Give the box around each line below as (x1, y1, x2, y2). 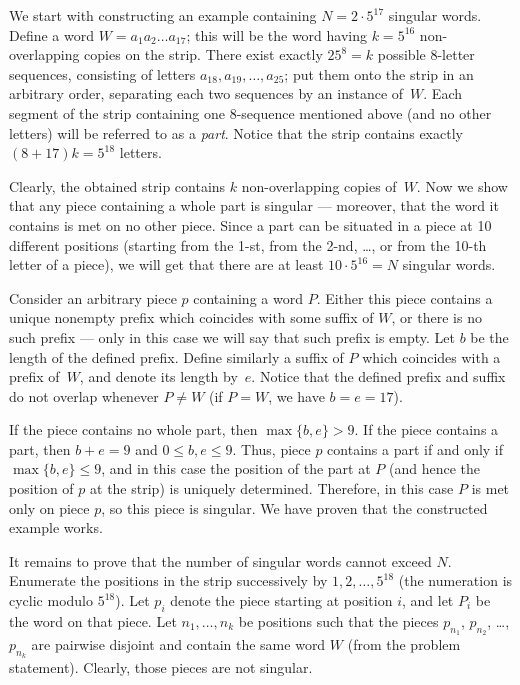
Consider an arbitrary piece (9, 287, 177, 308)
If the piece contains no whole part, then (9, 419, 258, 440)
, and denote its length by (79, 366, 238, 387)
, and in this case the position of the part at (101, 458, 371, 479)
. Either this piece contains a (316, 287, 493, 308)
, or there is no (391, 307, 482, 328)
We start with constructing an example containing (9, 5, 317, 25)
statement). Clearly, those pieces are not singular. (9, 657, 313, 678)
